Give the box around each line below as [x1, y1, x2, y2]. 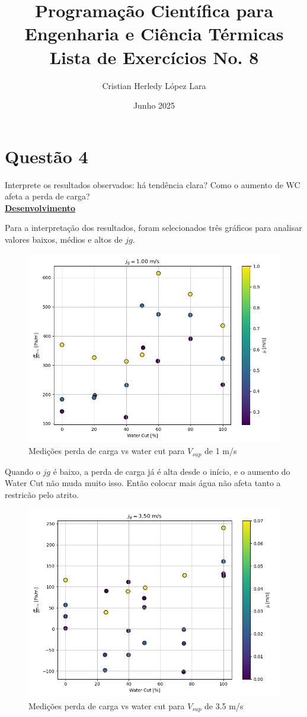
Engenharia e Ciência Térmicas [24, 21, 284, 46]
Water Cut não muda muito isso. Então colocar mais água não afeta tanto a [5, 477, 281, 489]
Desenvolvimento [5, 201, 76, 214]
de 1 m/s [204, 445, 237, 457]
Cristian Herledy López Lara [102, 79, 206, 91]
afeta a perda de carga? [5, 190, 90, 202]
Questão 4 [5, 144, 88, 168]
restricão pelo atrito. [5, 488, 79, 500]
